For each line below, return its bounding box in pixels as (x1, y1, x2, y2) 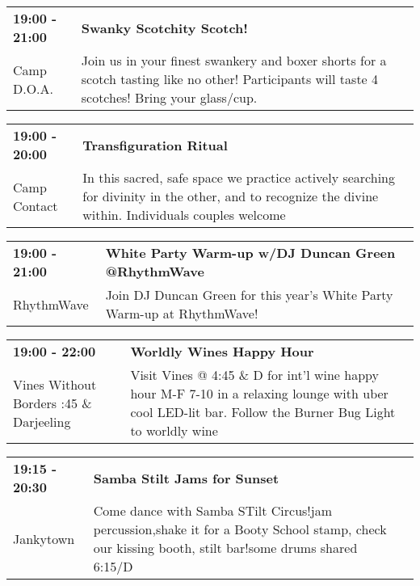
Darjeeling (13, 411, 71, 431)
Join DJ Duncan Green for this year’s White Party (105, 285, 393, 304)
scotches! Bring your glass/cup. (81, 88, 258, 107)
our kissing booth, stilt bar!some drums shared (93, 538, 358, 557)
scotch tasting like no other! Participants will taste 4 (81, 70, 379, 88)
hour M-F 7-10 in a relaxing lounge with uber (130, 384, 388, 403)
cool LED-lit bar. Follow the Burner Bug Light (130, 403, 396, 421)
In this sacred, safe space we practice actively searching (82, 168, 395, 187)
